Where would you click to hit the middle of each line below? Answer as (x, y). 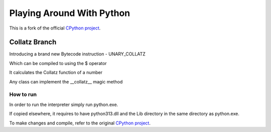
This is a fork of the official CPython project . (55, 28)
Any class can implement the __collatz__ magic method (66, 81)
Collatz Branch (33, 42)
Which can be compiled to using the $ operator (58, 63)
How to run (23, 94)
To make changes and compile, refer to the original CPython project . (80, 123)
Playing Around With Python (70, 13)
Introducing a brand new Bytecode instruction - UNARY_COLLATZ (77, 54)
